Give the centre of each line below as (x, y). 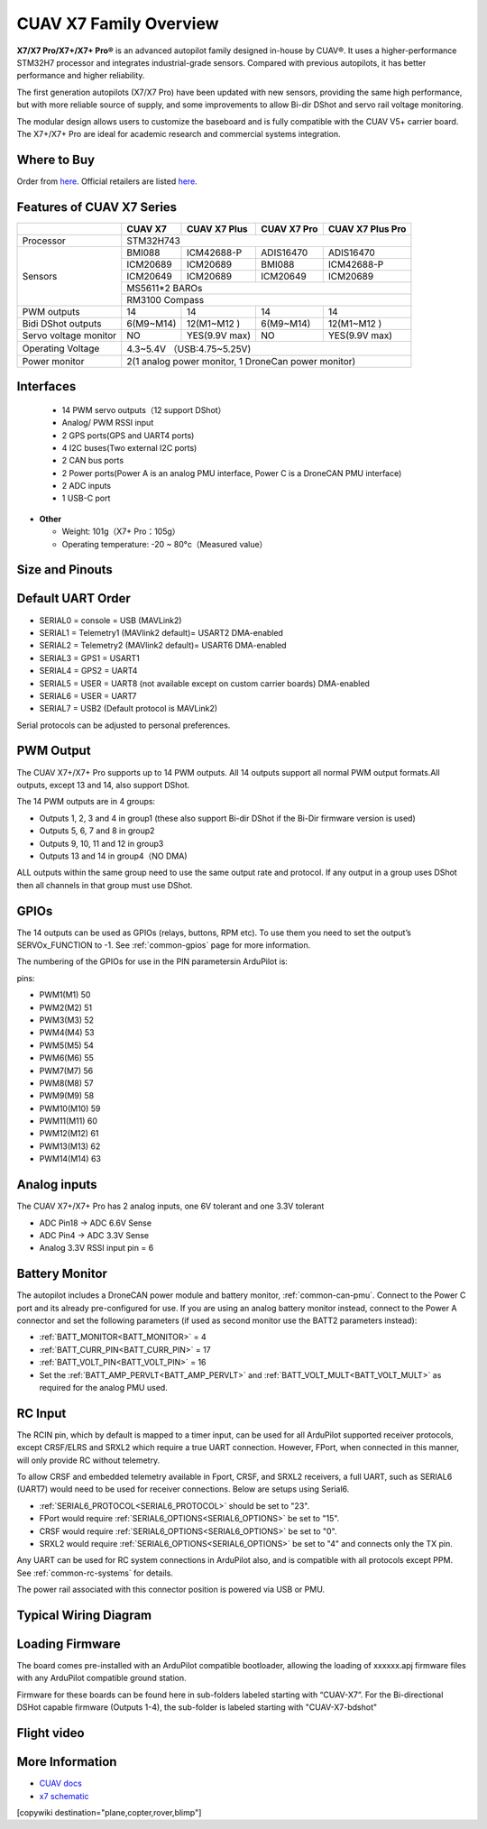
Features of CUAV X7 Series (97, 207)
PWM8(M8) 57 (66, 1083)
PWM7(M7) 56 (66, 1071)
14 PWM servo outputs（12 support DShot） (144, 409)
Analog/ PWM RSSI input (108, 423)
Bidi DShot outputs (62, 323)
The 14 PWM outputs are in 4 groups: (86, 802)
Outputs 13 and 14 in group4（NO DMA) (114, 856)
